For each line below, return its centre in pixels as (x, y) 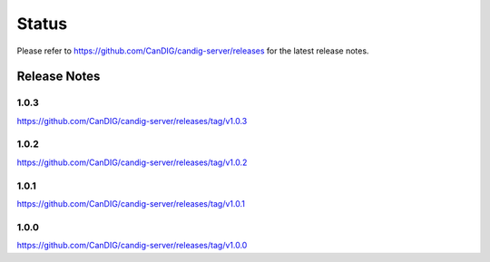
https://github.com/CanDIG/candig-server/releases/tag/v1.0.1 (131, 203)
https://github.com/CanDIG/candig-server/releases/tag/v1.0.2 (132, 162)
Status (42, 24)
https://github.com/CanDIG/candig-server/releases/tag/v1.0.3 (132, 121)
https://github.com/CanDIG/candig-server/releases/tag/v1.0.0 (132, 246)
